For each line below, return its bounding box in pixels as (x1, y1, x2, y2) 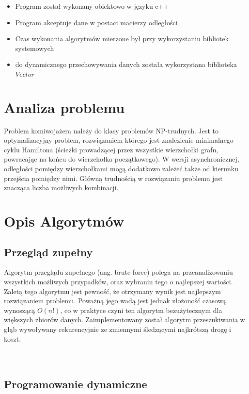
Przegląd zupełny (4, 244, 93, 259)
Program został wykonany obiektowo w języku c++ (15, 1, 169, 11)
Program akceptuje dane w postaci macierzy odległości (15, 17, 178, 27)
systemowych (15, 43, 54, 53)
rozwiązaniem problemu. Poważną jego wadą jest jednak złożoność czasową (4, 295, 226, 306)
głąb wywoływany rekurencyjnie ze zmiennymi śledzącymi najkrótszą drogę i (4, 324, 231, 334)
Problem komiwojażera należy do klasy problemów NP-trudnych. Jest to (4, 125, 219, 135)
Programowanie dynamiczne (4, 376, 147, 391)
